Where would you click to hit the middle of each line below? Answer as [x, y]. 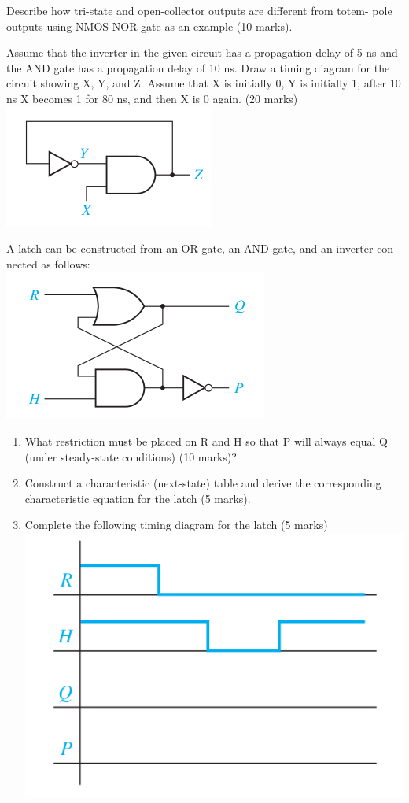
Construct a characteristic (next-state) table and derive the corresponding [203, 483]
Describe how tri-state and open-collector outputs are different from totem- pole [199, 10]
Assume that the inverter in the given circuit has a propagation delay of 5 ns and [202, 52]
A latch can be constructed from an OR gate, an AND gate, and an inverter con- [202, 248]
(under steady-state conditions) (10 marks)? [131, 456]
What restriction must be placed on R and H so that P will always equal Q [206, 440]
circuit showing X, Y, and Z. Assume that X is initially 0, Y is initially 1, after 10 [204, 83]
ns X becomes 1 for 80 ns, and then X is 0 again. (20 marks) [152, 98]
